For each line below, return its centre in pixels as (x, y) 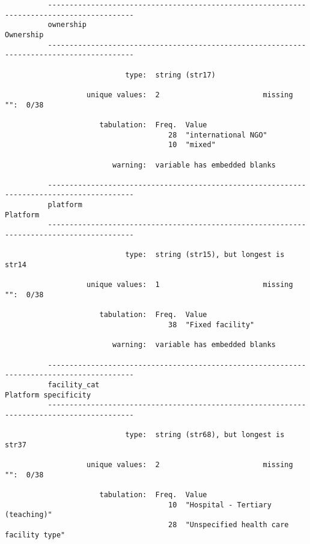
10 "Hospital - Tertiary (220, 505)
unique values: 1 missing (190, 285)
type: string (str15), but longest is (205, 255)
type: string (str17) (170, 75)
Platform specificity (48, 395)
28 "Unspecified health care (229, 525)
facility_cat (74, 385)
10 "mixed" (192, 145)
